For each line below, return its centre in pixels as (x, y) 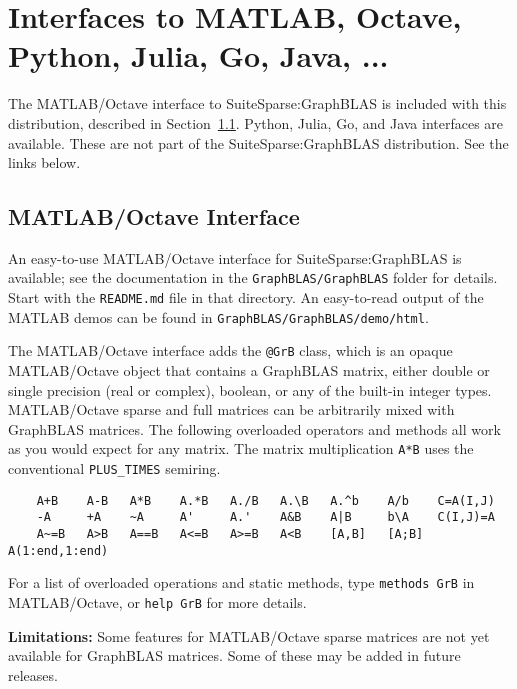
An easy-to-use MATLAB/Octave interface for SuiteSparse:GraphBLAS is (235, 257)
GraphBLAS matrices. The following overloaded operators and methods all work (254, 428)
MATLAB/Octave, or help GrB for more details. (157, 602)
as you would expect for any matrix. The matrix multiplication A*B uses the (241, 448)
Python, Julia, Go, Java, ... (198, 55)
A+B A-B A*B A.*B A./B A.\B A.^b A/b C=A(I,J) (265, 500)
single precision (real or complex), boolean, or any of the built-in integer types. (250, 389)
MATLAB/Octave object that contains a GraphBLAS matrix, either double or (249, 370)
